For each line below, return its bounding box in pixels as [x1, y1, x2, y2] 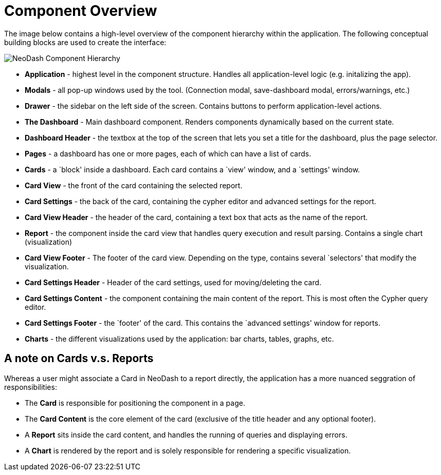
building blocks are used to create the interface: [4, 37, 167, 47]
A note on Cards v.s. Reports [4, 352, 154, 365]
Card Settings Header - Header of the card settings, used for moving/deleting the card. [25, 278, 322, 287]
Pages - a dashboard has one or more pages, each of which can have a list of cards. [25, 149, 311, 158]
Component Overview [4, 2, 157, 19]
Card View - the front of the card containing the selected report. [25, 181, 243, 190]
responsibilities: [4, 382, 57, 391]
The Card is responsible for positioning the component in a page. [25, 398, 245, 407]
